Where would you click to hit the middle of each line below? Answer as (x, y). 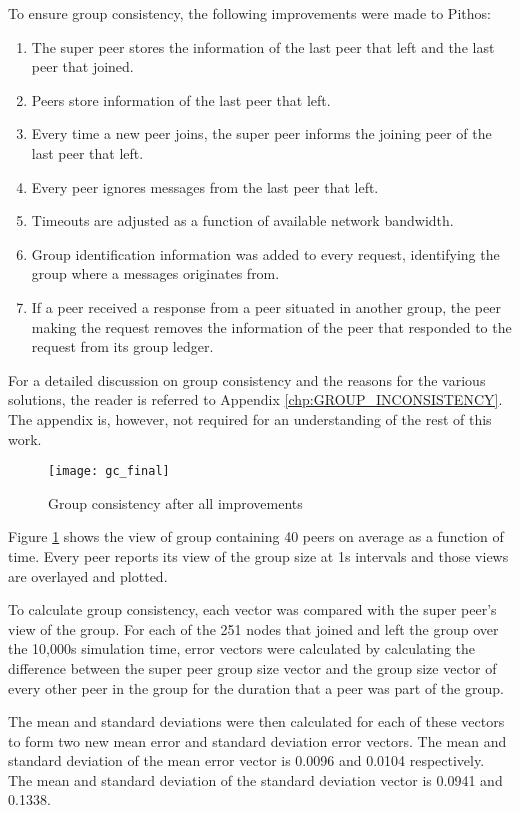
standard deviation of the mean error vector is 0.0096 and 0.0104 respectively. (246, 760)
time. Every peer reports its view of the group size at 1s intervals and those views (258, 555)
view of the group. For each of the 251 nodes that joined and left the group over (253, 628)
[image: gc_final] (109, 471)
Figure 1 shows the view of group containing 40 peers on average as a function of (256, 536)
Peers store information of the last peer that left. (181, 99)
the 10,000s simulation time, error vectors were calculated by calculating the (242, 648)
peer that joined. (82, 66)
